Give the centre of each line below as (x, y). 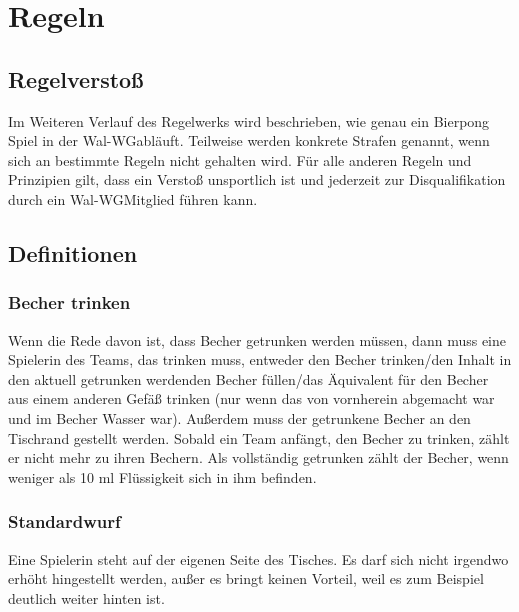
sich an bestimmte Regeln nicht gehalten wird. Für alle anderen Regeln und (240, 159)
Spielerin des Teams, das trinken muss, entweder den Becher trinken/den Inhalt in (260, 359)
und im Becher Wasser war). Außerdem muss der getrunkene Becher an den (239, 417)
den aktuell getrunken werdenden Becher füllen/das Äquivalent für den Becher (248, 378)
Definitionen (73, 252)
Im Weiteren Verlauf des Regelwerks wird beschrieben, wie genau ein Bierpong (249, 120)
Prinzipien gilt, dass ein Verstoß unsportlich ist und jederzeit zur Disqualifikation (257, 179)
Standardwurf (64, 521)
